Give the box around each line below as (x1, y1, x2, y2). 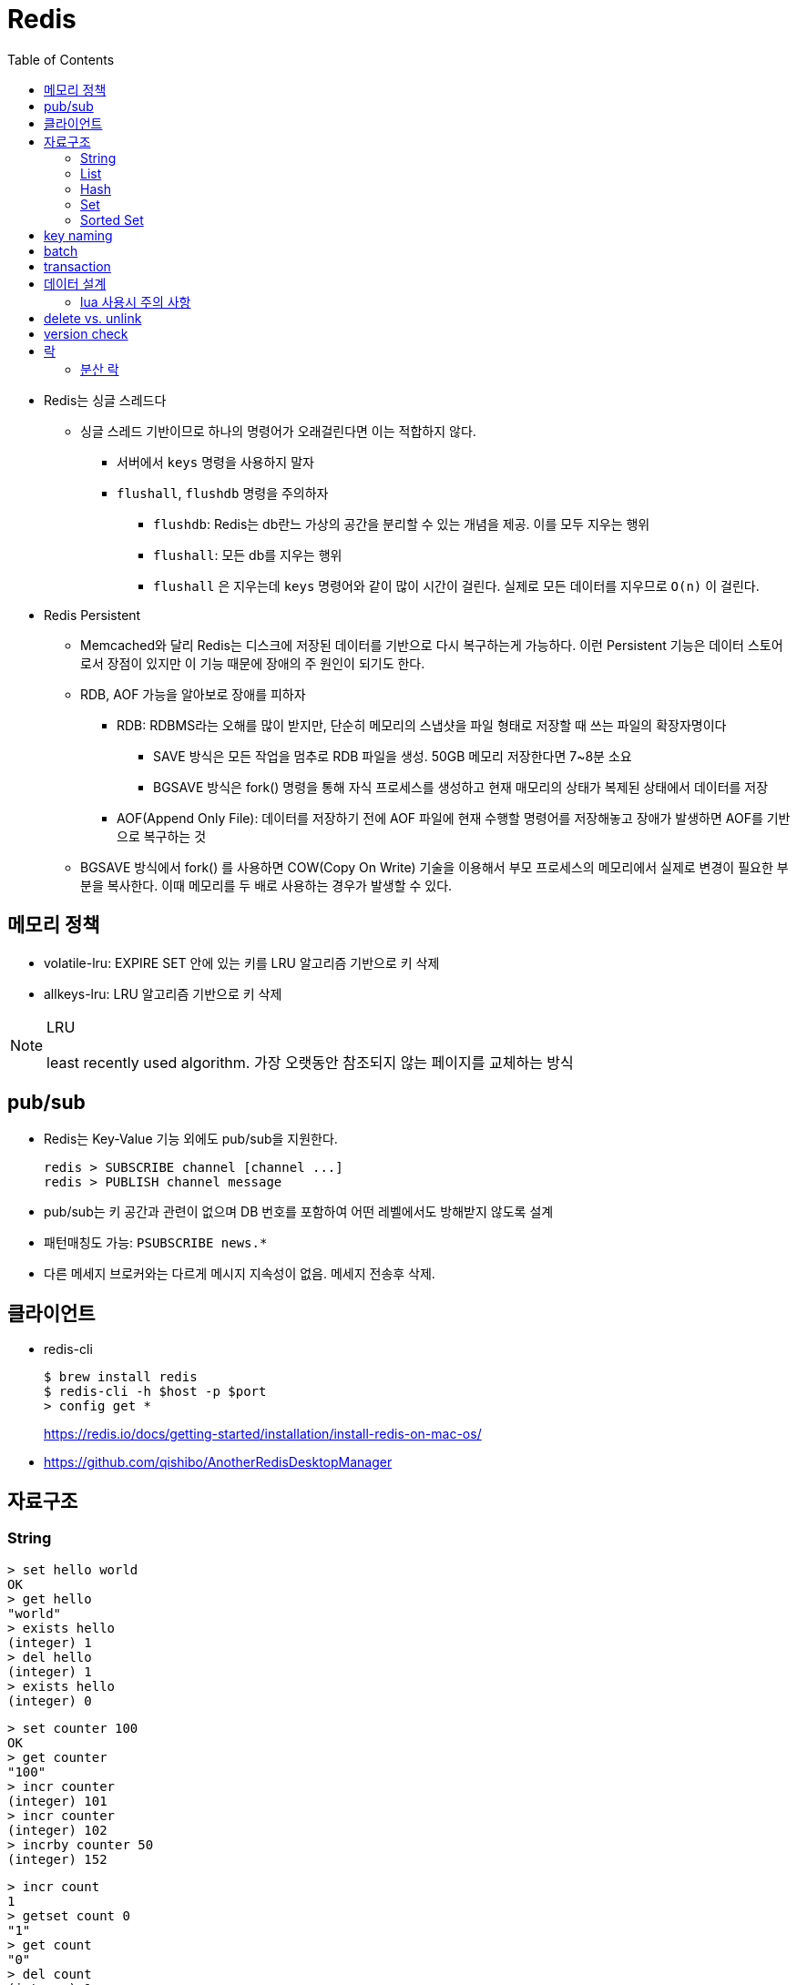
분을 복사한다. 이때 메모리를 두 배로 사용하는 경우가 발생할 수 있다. (80, 877, 453, 893)
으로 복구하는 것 (117, 828, 207, 844)
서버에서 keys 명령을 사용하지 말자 (117, 453, 314, 470)
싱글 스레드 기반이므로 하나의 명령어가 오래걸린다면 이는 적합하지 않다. (80, 422, 476, 439)
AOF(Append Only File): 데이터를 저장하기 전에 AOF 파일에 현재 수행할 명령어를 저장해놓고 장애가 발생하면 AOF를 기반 (117, 809, 791, 826)
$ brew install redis (44, 1369, 198, 1385)
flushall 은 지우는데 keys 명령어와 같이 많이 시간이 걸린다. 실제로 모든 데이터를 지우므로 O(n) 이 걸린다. (153, 577, 760, 594)
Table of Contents (7, 51, 115, 67)
